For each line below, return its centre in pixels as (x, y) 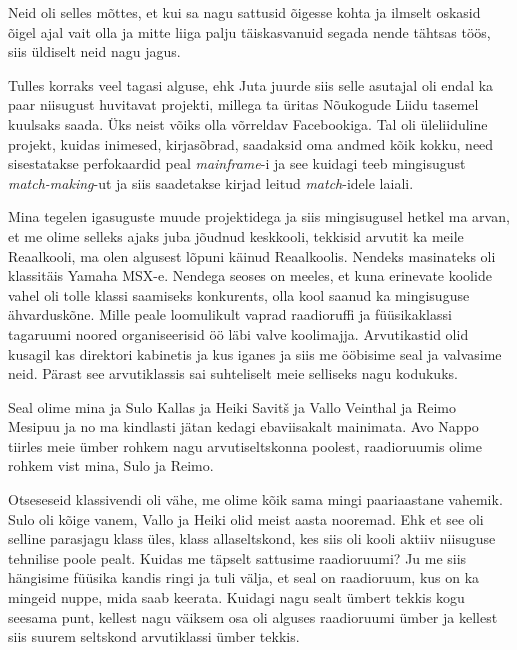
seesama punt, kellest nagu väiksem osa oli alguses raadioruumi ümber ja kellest (253, 616)
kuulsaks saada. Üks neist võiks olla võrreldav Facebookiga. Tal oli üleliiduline (248, 123)
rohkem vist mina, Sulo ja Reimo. (111, 465)
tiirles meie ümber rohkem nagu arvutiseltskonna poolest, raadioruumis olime (245, 445)
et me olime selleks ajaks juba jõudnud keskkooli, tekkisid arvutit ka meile (236, 235)
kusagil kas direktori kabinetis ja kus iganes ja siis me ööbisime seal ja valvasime (255, 353)
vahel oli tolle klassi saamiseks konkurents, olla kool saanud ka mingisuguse (239, 294)
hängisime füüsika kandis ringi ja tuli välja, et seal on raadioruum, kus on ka (244, 577)
